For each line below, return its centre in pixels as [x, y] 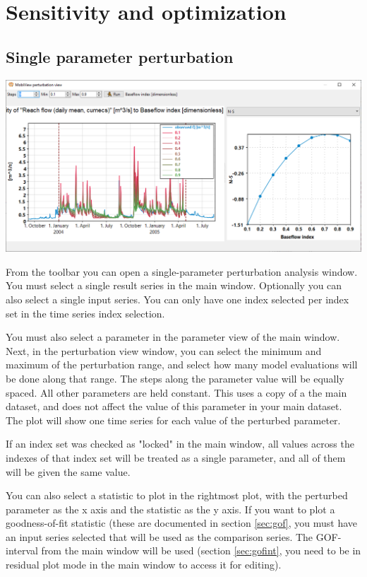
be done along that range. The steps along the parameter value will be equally [175, 378]
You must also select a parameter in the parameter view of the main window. [173, 337]
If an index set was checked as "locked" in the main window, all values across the [180, 444]
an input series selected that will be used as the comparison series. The [160, 536]
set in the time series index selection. [85, 313]
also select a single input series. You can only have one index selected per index [178, 299]
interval [22, 550]
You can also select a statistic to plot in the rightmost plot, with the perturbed [177, 495]
